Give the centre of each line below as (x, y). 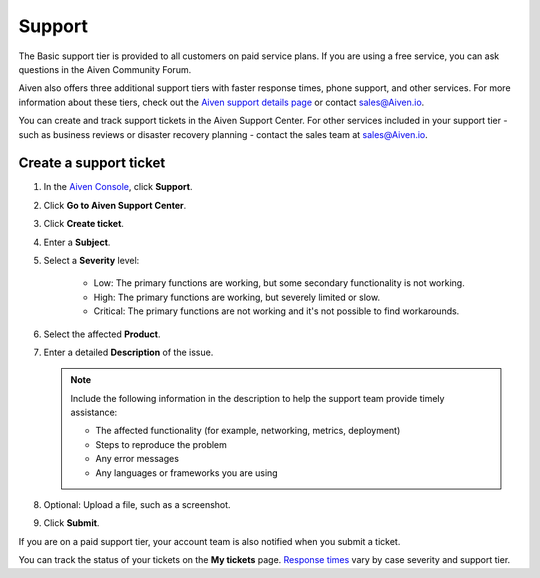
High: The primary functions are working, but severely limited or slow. (236, 297)
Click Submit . (71, 523)
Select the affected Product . (102, 334)
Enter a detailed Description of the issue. (128, 352)
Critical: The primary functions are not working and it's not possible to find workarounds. (276, 311)
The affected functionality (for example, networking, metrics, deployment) (248, 431)
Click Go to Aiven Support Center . (115, 205)
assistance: (94, 412)
